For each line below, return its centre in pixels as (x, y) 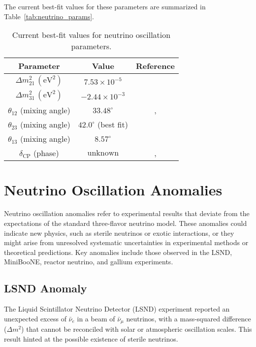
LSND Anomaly (46, 288)
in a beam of (96, 318)
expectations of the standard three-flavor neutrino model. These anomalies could (126, 223)
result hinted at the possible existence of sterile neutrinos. (91, 338)
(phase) (46, 153)
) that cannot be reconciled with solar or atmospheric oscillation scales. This (137, 329)
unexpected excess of (35, 318)
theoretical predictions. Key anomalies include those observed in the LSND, (118, 252)
